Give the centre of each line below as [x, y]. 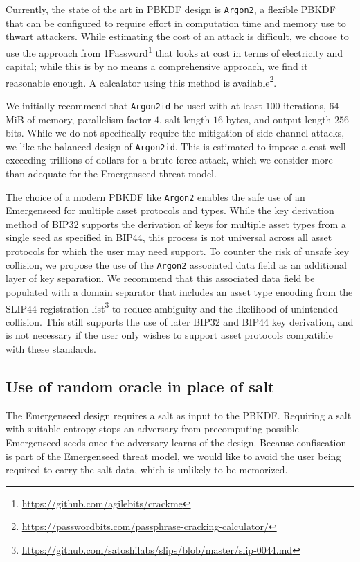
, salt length [185, 119]
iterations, [305, 105]
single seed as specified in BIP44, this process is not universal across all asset [169, 237]
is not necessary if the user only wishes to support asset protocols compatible [169, 335]
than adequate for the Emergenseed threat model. [111, 174]
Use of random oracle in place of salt [140, 386]
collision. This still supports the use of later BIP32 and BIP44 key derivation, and [180, 321]
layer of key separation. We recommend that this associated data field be [160, 278]
